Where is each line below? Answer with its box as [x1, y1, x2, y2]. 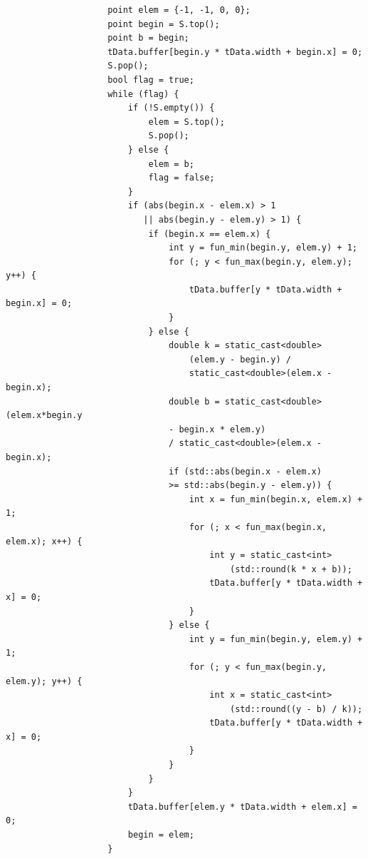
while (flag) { [107, 88, 179, 99]
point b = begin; [107, 33, 189, 44]
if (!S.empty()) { [127, 103, 215, 113]
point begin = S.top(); [107, 19, 220, 29]
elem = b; [148, 158, 194, 169]
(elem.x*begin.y [6, 410, 83, 421]
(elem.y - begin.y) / [189, 354, 291, 365]
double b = [169, 396, 220, 407]
